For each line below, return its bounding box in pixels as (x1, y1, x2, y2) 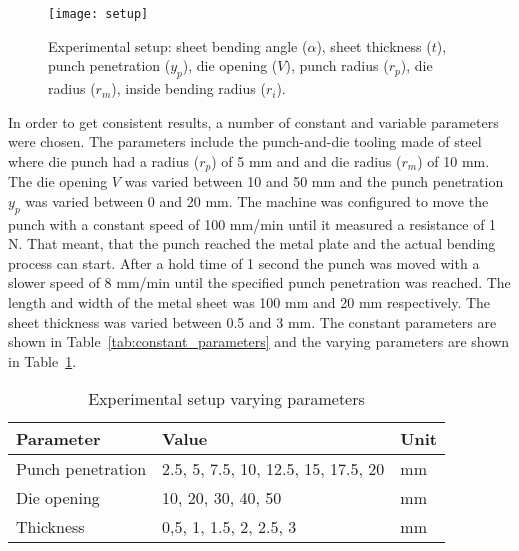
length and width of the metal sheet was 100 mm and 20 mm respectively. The (8, 292, 491, 313)
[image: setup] (48, 7, 149, 21)
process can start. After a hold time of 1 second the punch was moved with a (8, 252, 480, 273)
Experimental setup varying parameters (88, 387, 365, 411)
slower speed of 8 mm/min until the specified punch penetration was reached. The (8, 272, 511, 293)
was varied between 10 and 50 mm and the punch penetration (124, 171, 504, 192)
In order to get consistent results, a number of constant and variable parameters (8, 111, 499, 132)
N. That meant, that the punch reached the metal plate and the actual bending (8, 233, 496, 254)
